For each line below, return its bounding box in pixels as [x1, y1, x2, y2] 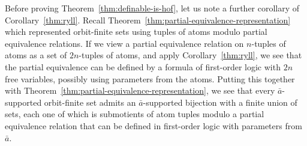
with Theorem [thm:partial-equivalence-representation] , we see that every [5, 84, 275, 97]
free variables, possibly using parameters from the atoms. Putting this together [5, 72, 295, 85]
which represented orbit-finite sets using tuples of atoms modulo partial [5, 25, 267, 38]
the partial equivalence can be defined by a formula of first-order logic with [5, 60, 281, 73]
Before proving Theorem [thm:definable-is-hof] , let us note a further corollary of [5, 2, 300, 14]
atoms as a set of [5, 49, 67, 61]
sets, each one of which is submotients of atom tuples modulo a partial [5, 108, 264, 120]
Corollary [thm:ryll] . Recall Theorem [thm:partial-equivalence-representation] [5, 13, 291, 26]
